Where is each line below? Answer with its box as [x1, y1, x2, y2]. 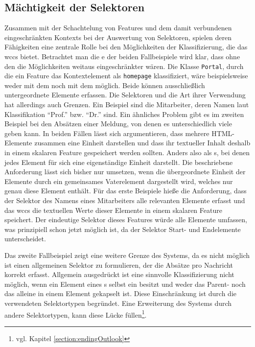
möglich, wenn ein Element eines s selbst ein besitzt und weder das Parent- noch [4, 278, 246, 289]
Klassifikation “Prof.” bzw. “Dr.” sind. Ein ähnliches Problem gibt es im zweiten [4, 109, 244, 119]
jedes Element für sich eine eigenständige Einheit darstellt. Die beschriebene [4, 157, 233, 167]
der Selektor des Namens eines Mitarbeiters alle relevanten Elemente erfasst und [4, 195, 245, 206]
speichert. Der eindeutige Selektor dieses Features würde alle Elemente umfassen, [4, 214, 247, 225]
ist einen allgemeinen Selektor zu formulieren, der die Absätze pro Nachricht [4, 259, 233, 270]
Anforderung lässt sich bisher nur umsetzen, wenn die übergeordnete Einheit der [4, 166, 246, 177]
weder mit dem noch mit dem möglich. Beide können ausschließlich [4, 80, 205, 90]
